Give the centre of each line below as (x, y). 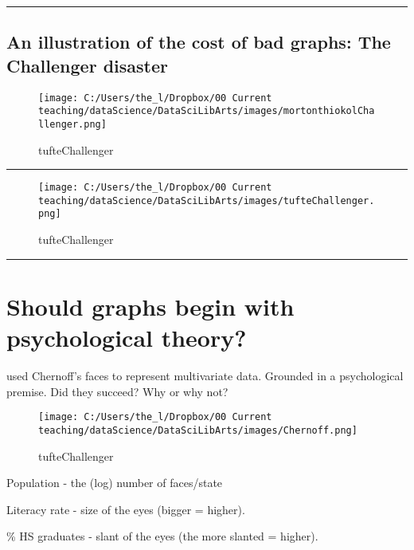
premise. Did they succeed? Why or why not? (117, 391)
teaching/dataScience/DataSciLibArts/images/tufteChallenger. (207, 200)
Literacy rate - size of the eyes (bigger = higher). (126, 509)
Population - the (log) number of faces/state (115, 483)
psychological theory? (127, 338)
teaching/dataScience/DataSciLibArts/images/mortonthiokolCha (207, 111)
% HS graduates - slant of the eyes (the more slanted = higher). (162, 536)
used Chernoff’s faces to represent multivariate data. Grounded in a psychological (205, 376)
